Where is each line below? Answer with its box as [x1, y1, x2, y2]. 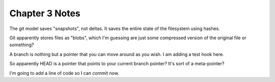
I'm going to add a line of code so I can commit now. [9, 70, 119, 76]
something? [9, 42, 34, 48]
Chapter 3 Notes [9, 8, 81, 19]
